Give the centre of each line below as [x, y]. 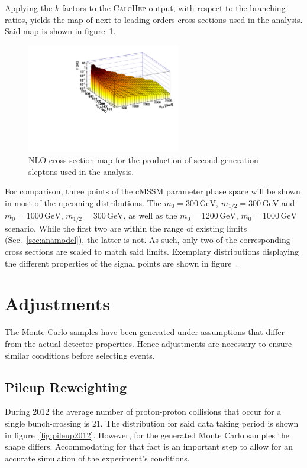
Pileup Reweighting [66, 387]
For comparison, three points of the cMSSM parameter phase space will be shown [153, 191]
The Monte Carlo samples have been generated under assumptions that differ [145, 332]
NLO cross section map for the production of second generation [143, 160]
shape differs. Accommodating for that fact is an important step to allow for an [149, 446]
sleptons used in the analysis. [81, 171]
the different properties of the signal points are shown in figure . [122, 263]
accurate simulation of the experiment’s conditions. [97, 458]
